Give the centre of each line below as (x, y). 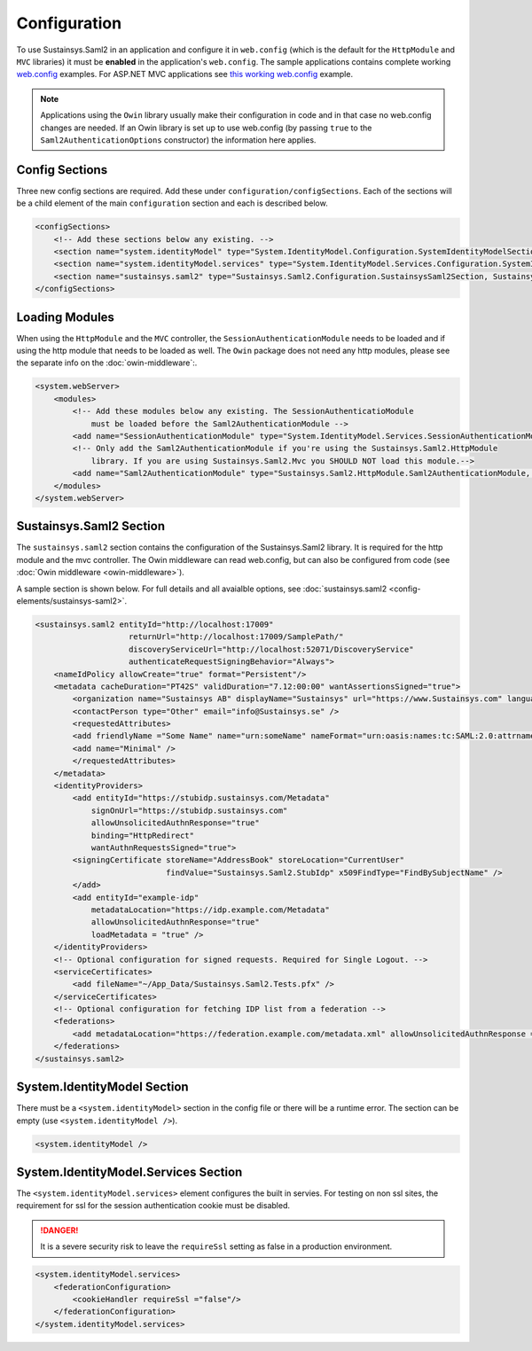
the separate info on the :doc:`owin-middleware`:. (107, 363)
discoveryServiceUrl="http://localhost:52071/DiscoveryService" (271, 649)
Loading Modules (66, 317)
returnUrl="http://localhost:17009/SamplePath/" (236, 637)
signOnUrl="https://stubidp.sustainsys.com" (189, 810)
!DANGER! (59, 1230)
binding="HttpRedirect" (143, 835)
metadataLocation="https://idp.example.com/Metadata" (210, 910)
